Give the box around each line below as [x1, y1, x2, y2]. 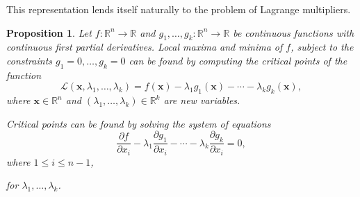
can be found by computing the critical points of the [129, 53, 347, 67]
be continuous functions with [233, 25, 354, 40]
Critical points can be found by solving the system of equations [6, 116, 271, 130]
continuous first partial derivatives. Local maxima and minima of [6, 40, 283, 54]
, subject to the [291, 40, 354, 54]
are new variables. [163, 93, 240, 108]
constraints [6, 53, 53, 67]
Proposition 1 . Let [6, 25, 92, 40]
